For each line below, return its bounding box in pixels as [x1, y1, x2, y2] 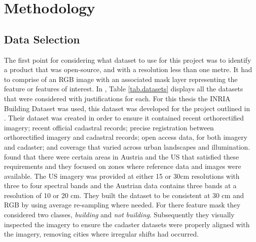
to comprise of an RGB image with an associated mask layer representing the [4, 74, 238, 84]
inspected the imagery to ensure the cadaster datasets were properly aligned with [4, 219, 250, 229]
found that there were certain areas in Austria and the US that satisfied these [4, 151, 239, 161]
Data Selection [4, 31, 80, 46]
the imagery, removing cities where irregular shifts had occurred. [4, 229, 199, 239]
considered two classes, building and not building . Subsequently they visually [4, 209, 235, 220]
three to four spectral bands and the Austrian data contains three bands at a [4, 180, 237, 191]
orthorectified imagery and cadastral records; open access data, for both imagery [4, 132, 248, 142]
